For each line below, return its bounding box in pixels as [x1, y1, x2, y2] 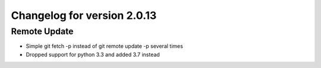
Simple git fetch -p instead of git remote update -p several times [26, 43, 184, 50]
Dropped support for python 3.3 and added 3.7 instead [26, 51, 160, 58]
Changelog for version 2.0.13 [11, 9, 157, 22]
